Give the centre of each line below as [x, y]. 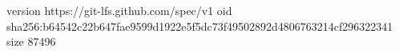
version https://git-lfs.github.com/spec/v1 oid [119, 10]
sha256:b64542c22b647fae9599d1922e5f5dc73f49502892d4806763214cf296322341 [200, 26]
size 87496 [31, 41]
